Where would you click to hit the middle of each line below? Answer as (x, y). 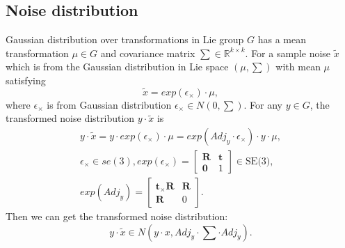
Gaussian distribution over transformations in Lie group (125, 39)
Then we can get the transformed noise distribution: (117, 216)
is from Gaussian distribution (109, 104)
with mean (298, 67)
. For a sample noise (288, 53)
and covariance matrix (148, 53)
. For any (263, 104)
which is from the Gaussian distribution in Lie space (117, 67)
